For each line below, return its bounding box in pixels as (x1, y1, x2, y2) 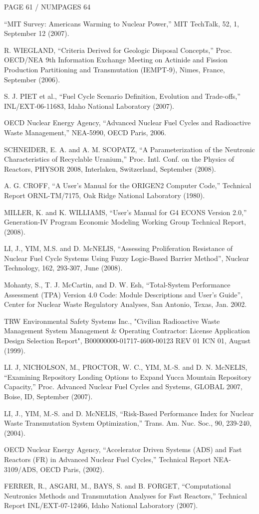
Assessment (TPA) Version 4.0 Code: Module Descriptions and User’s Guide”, (4, 289, 243, 299)
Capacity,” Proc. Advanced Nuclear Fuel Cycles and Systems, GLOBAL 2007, (4, 381, 243, 392)
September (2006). (4, 74, 60, 84)
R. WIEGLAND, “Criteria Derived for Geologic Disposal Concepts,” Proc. (4, 44, 232, 55)
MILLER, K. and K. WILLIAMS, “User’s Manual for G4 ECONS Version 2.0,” (4, 207, 247, 217)
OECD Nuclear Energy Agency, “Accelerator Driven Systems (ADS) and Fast (4, 444, 242, 455)
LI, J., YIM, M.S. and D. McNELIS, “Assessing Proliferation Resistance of (4, 243, 233, 254)
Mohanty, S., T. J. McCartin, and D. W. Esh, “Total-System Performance (4, 279, 231, 290)
